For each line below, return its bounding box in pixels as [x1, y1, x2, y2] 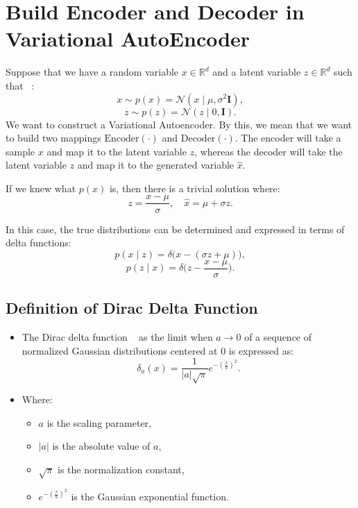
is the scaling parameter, [46, 415, 151, 430]
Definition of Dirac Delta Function [6, 297, 258, 319]
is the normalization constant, [58, 462, 185, 476]
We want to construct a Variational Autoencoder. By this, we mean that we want [6, 117, 352, 131]
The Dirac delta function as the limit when [22, 329, 213, 344]
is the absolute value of [52, 439, 151, 453]
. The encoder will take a [235, 130, 341, 145]
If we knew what [6, 180, 76, 195]
